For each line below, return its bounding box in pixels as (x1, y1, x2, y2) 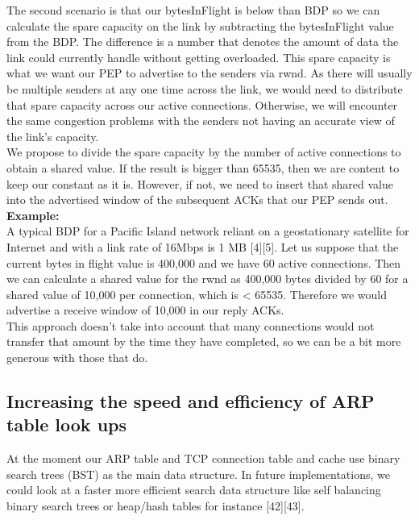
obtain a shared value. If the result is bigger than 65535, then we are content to (6, 159, 400, 176)
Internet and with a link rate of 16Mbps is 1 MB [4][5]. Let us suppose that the (6, 238, 399, 255)
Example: (6, 206, 60, 223)
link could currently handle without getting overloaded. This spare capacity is (6, 48, 391, 65)
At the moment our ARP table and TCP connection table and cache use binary (6, 450, 400, 467)
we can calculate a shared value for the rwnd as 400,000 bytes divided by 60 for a (6, 270, 409, 287)
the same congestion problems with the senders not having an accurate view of (6, 112, 395, 129)
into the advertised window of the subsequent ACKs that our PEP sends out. (6, 191, 388, 208)
